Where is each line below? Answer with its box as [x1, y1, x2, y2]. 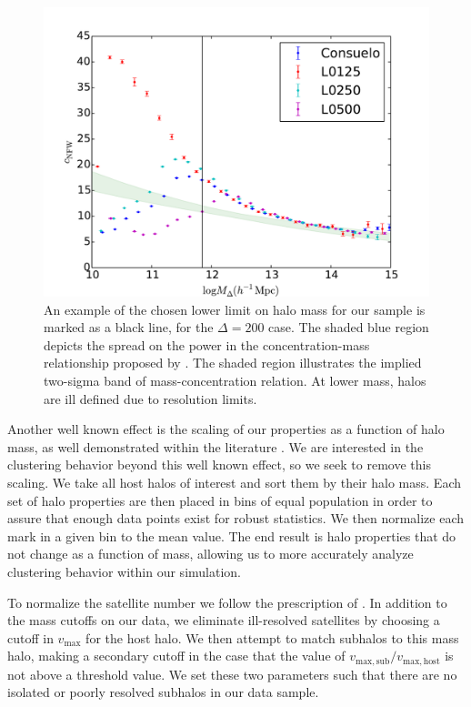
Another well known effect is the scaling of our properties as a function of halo [7, 419, 445, 439]
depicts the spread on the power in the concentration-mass [44, 335, 370, 354]
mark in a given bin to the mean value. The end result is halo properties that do [7, 526, 456, 545]
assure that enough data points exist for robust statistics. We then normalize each [7, 509, 465, 528]
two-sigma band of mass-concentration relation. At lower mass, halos [44, 370, 426, 389]
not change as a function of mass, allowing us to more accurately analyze [7, 544, 414, 563]
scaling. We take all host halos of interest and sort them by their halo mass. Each [7, 472, 461, 491]
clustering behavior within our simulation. [7, 561, 241, 581]
